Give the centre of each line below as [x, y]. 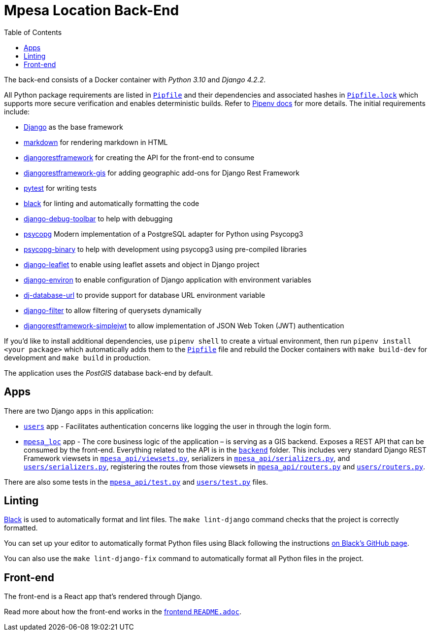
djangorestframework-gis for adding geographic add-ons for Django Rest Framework [162, 173]
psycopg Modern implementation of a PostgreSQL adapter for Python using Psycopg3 [164, 234]
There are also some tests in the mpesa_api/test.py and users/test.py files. [136, 482]
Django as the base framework [74, 127]
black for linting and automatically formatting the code [112, 203]
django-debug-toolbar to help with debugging [98, 218]
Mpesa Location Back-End [92, 10]
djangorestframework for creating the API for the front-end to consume [139, 157]
